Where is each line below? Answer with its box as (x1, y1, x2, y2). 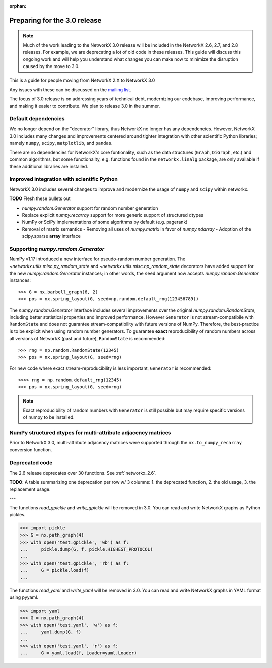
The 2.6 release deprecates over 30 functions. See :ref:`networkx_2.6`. (9, 470, 157, 476)
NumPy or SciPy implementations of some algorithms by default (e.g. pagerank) (22, 219, 188, 225)
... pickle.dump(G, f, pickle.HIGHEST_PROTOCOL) (20, 547, 153, 552)
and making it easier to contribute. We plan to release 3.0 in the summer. (9, 103, 160, 109)
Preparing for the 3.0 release (9, 16, 102, 25)
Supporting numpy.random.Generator (9, 245, 105, 252)
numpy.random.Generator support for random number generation (22, 205, 158, 211)
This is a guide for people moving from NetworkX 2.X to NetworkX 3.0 (9, 77, 155, 83)
